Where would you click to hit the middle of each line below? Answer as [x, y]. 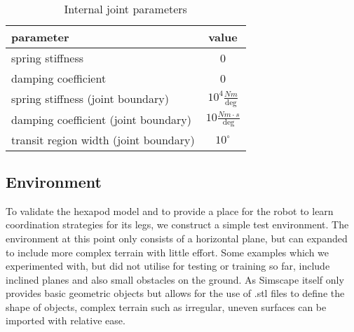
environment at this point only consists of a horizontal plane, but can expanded [177, 238]
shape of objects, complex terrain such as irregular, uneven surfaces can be [166, 306]
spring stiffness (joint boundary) [90, 99]
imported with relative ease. [66, 320]
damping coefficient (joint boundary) [101, 119]
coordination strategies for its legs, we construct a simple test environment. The [177, 224]
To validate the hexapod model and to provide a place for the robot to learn [170, 210]
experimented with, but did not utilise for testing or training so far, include [168, 266]
